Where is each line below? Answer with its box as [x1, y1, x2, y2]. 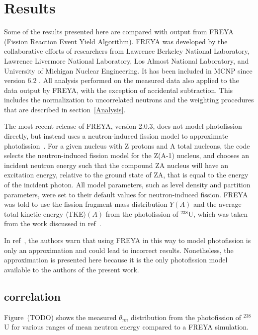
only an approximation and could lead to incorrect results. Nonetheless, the [4, 245, 234, 255]
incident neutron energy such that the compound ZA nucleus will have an [4, 160, 228, 170]
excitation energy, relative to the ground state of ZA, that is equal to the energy [4, 169, 249, 180]
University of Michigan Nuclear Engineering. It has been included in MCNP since [4, 65, 253, 76]
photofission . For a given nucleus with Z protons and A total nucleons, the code [4, 140, 250, 151]
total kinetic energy [4, 208, 64, 219]
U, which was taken [188, 208, 248, 219]
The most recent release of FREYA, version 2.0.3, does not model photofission [4, 121, 242, 131]
